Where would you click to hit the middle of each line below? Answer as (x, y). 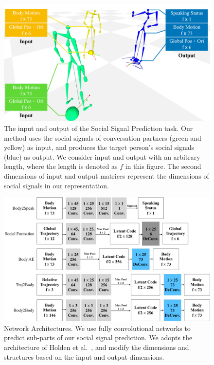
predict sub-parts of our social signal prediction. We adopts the (98, 338)
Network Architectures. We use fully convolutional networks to (97, 328)
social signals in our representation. (56, 185)
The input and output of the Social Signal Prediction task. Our (98, 128)
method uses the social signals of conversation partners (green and (103, 137)
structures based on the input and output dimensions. (84, 356)
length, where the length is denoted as (61, 166)
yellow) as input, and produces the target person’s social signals (99, 147)
